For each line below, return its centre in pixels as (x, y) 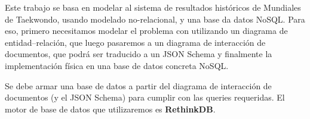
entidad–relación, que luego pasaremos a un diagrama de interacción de (135, 42)
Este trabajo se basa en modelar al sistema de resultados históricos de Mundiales (153, 7)
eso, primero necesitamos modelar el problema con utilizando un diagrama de (146, 31)
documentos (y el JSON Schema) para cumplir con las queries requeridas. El (145, 97)
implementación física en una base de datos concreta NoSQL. (117, 65)
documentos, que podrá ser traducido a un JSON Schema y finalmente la (139, 54)
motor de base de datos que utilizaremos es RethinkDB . (110, 109)
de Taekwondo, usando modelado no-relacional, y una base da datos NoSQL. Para (155, 19)
